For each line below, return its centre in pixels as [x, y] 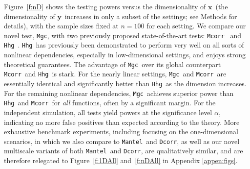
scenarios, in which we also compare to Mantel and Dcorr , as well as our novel [122, 141]
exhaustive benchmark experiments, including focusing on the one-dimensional [121, 132]
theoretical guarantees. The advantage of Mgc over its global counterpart [113, 64]
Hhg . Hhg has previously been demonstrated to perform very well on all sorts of [124, 45]
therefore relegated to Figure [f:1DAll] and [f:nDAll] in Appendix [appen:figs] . [121, 160]
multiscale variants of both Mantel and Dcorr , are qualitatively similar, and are [124, 151]
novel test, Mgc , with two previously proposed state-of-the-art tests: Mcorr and [123, 35]
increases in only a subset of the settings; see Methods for [151, 16]
